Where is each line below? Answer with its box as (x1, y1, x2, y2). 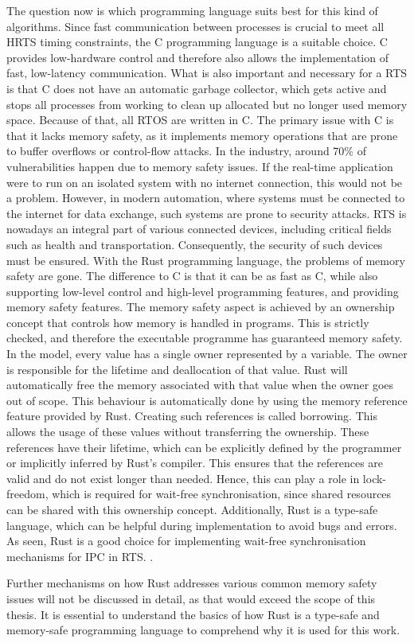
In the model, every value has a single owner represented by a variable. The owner (6, 345, 408, 362)
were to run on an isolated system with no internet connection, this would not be (6, 173, 403, 190)
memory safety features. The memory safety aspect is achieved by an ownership (6, 298, 395, 315)
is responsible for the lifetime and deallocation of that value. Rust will (6, 360, 348, 377)
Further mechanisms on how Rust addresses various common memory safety (6, 575, 377, 591)
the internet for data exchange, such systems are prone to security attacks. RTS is (6, 205, 407, 221)
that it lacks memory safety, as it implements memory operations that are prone (6, 127, 398, 143)
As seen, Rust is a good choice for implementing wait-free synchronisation (6, 532, 366, 549)
